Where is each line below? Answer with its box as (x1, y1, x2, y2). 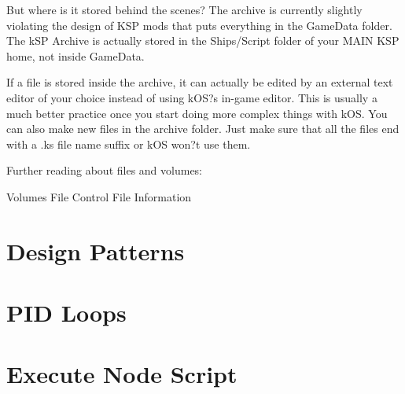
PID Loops (6, 296, 127, 329)
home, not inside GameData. (6, 47, 145, 64)
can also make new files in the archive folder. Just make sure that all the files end (6, 120, 399, 137)
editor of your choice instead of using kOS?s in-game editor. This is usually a (6, 89, 377, 105)
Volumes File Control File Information (6, 188, 192, 204)
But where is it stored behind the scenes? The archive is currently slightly (6, 2, 363, 17)
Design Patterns (6, 234, 185, 267)
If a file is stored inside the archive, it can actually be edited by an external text (6, 74, 393, 90)
